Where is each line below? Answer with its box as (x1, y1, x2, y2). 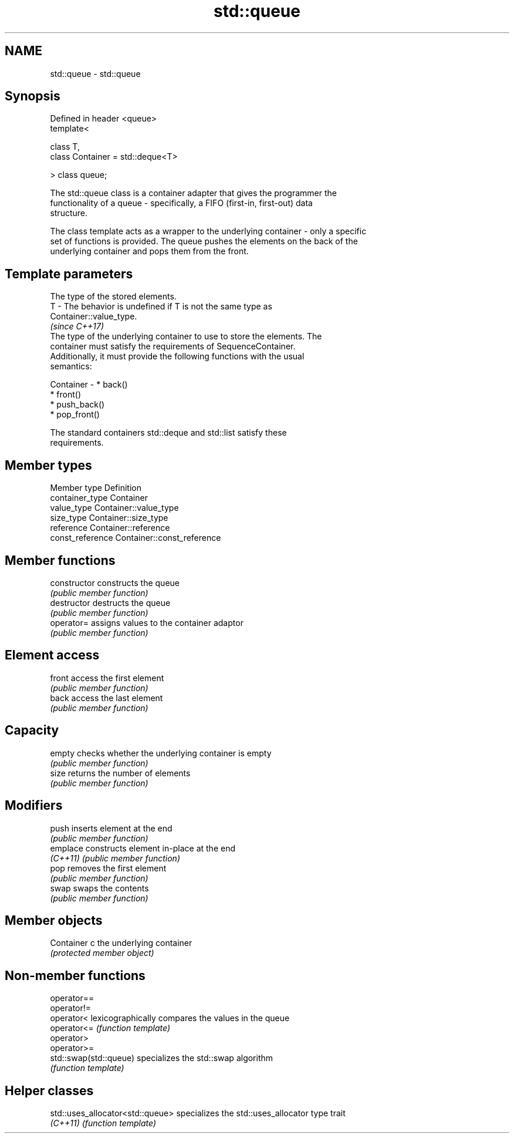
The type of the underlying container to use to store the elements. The (50, 331, 322, 342)
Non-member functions (5, 968, 146, 983)
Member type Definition (50, 483, 141, 493)
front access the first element (50, 672, 164, 683)
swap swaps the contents (50, 883, 149, 893)
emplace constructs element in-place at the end (50, 843, 235, 853)
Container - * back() (50, 379, 128, 390)
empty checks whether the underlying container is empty (50, 748, 272, 758)
